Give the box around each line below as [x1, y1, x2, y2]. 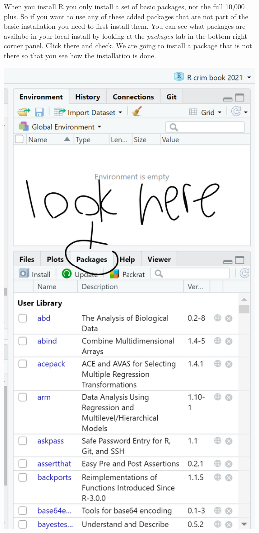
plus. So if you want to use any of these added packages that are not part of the [4, 11, 248, 21]
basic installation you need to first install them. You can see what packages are [4, 21, 246, 31]
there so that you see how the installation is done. [4, 50, 156, 60]
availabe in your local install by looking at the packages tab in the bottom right [4, 30, 247, 41]
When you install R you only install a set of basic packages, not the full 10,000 [4, 1, 245, 11]
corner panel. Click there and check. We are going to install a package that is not [4, 40, 252, 51]
